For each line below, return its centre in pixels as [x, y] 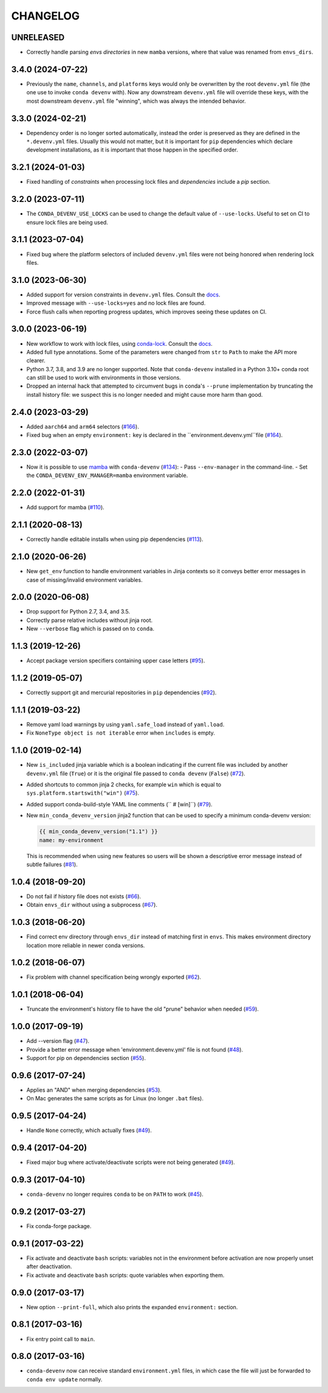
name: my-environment [71, 840]
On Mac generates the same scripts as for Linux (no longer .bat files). [115, 1098]
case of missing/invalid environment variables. [84, 580]
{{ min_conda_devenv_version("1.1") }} [98, 832]
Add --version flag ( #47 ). [58, 1041]
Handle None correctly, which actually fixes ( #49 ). [89, 1130]
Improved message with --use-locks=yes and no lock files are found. [116, 303]
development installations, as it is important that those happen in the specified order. [132, 150]
